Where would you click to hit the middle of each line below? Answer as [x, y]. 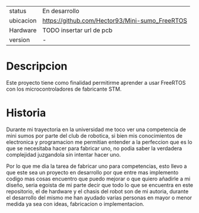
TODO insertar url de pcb [78, 30]
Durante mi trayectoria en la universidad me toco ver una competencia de [96, 129]
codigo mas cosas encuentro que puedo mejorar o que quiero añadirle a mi [98, 179]
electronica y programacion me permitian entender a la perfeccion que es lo [99, 142]
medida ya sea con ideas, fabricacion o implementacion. [75, 204]
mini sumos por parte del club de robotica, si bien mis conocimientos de [94, 135]
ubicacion [23, 20]
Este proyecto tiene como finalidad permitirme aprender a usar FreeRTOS [96, 82]
